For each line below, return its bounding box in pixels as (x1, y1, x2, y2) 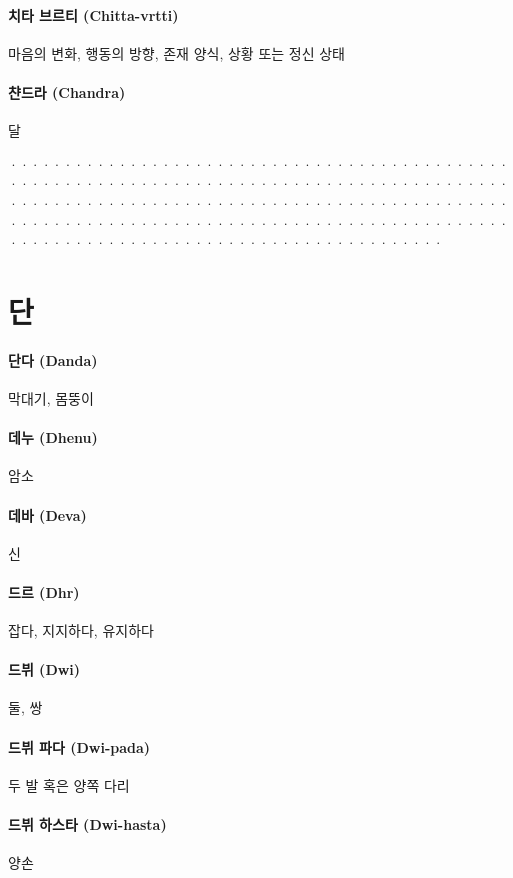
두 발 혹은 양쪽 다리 (8, 774, 130, 795)
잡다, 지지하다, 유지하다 (8, 620, 154, 641)
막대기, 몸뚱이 (8, 387, 94, 408)
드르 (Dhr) (8, 581, 80, 602)
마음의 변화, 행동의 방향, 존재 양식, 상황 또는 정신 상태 (8, 42, 345, 63)
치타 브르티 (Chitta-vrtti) (8, 4, 179, 25)
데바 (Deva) (8, 504, 87, 525)
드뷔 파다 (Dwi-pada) (8, 736, 151, 757)
